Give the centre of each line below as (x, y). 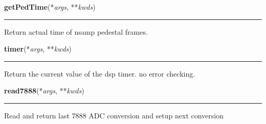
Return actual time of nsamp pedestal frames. (76, 31)
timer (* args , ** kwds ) (38, 49)
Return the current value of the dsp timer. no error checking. (100, 73)
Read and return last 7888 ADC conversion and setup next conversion (114, 115)
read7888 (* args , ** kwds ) (44, 91)
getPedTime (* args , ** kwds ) (50, 7)
